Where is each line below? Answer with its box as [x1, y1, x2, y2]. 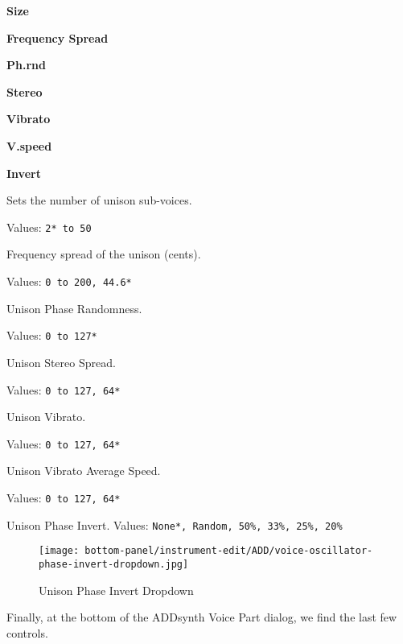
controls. [6, 624, 48, 641]
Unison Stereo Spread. [6, 353, 116, 370]
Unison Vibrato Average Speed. [6, 462, 161, 479]
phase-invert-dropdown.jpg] [39, 558, 189, 570]
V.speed [6, 137, 52, 154]
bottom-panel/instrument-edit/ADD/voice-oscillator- [84, 545, 373, 557]
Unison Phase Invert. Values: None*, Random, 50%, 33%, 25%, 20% [6, 516, 343, 533]
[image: [39, 545, 80, 557]
